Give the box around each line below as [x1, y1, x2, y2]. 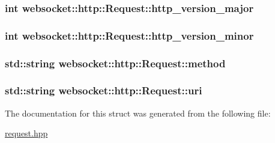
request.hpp [5, 127, 48, 139]
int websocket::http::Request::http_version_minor [5, 28, 254, 43]
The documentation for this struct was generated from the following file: [5, 106, 271, 119]
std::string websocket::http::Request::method [5, 55, 226, 70]
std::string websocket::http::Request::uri [5, 83, 202, 98]
